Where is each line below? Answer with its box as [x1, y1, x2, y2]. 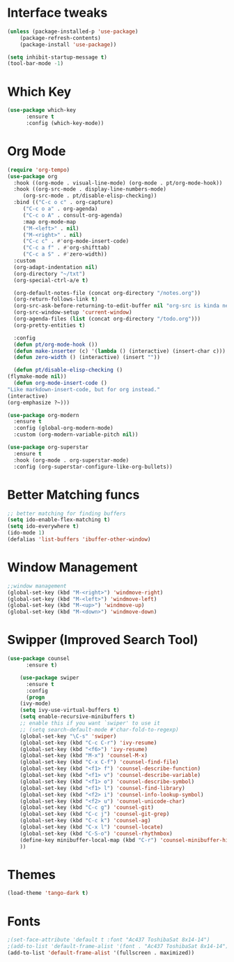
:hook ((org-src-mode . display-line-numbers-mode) [13, 186, 167, 193]
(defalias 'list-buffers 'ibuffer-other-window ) [7, 536, 151, 543]
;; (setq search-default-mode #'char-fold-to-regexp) [19, 726, 179, 733]
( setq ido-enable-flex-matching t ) [7, 516, 111, 523]
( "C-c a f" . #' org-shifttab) [22, 245, 111, 252]
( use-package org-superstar [7, 444, 89, 451]
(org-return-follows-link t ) [13, 296, 98, 303]
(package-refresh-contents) [19, 34, 101, 41]
